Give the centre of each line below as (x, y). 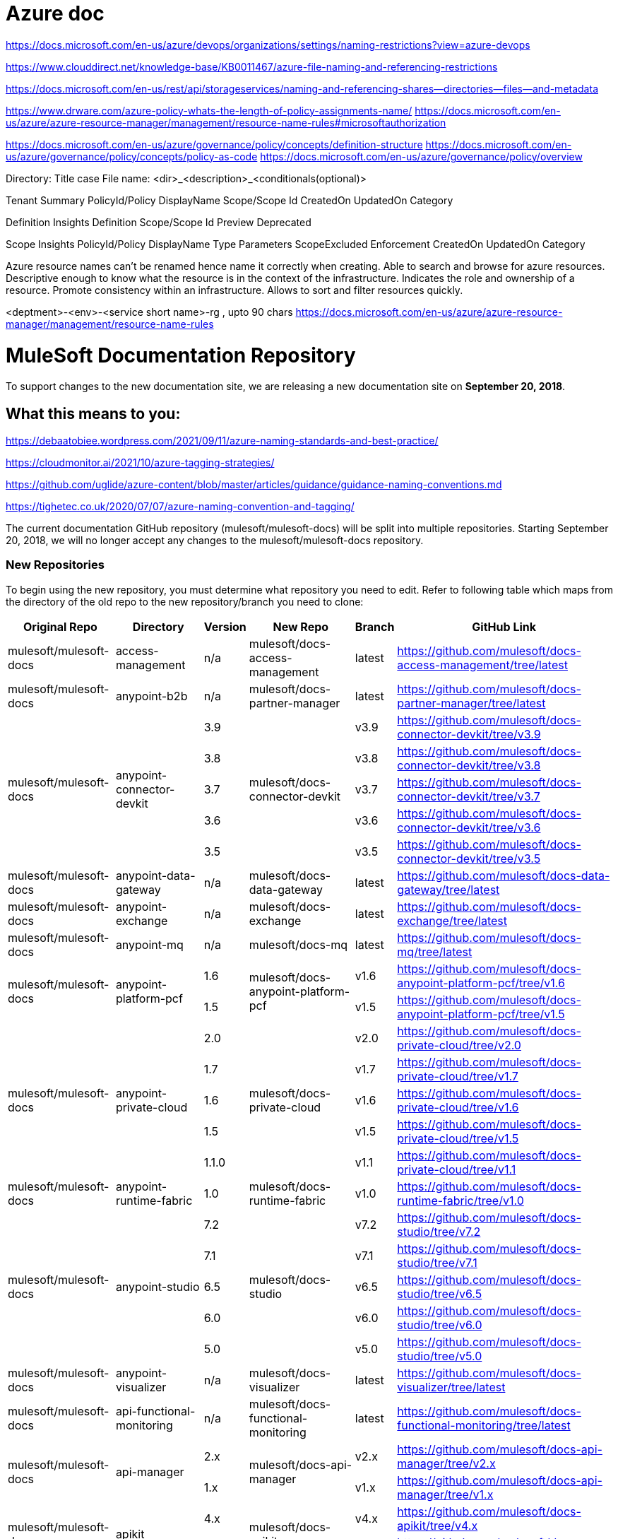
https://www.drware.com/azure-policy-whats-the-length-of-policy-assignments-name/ (209, 110)
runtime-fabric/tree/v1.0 (460, 1200)
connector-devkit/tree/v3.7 (469, 796)
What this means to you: (93, 413)
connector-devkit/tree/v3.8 (469, 765)
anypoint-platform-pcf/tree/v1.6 (481, 983)
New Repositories (55, 565)
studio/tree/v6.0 (440, 1325)
